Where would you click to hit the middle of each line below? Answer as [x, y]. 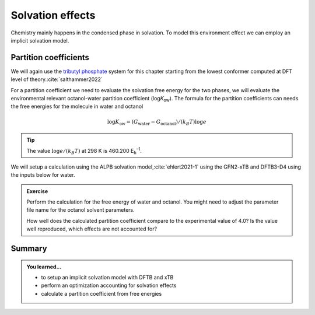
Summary [29, 249]
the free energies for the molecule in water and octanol [77, 106]
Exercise [37, 191]
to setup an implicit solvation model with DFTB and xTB [107, 278]
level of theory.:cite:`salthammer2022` [57, 79]
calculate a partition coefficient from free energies [101, 293]
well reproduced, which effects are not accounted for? [92, 229]
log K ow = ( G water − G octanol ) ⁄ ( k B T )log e [157, 123]
